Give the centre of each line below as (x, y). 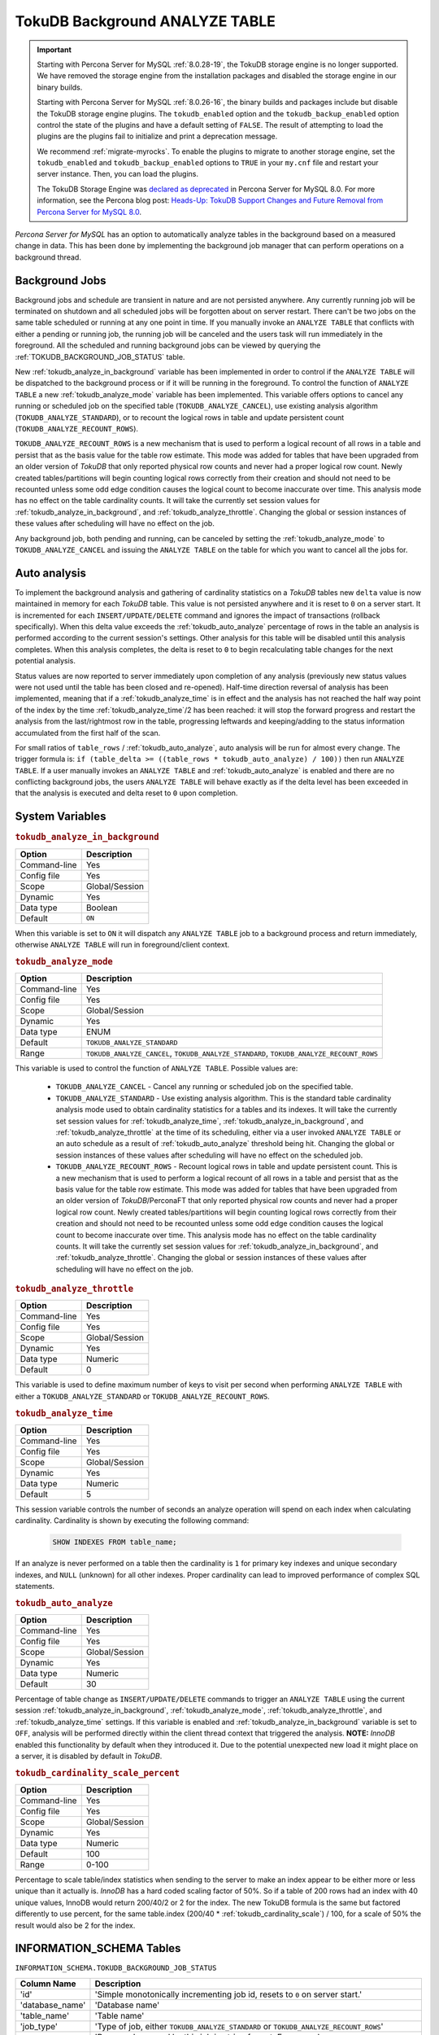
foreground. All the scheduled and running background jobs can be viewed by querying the (168, 345)
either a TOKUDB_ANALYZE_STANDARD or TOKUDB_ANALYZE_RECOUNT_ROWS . (142, 1396)
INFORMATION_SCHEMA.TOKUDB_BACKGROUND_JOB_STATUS (116, 1968)
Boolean (102, 908)
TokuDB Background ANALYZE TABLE (146, 21)
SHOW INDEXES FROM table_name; (115, 1542)
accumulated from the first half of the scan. (88, 733)
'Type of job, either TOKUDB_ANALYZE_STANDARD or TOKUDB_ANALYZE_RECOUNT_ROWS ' (239, 2026)
